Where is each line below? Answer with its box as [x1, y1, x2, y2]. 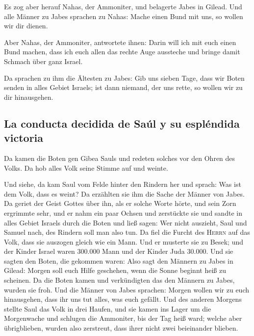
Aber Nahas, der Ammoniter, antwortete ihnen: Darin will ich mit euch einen [4, 37, 236, 47]
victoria [4, 130, 44, 145]
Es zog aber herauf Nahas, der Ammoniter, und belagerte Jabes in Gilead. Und [4, 1, 242, 11]
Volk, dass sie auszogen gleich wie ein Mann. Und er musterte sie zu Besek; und [4, 236, 244, 246]
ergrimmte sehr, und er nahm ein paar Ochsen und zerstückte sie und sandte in [4, 207, 242, 218]
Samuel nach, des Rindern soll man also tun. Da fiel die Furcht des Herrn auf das [4, 227, 250, 237]
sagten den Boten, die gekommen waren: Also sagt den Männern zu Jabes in [4, 255, 233, 266]
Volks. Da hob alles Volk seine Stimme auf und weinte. [4, 162, 168, 173]
